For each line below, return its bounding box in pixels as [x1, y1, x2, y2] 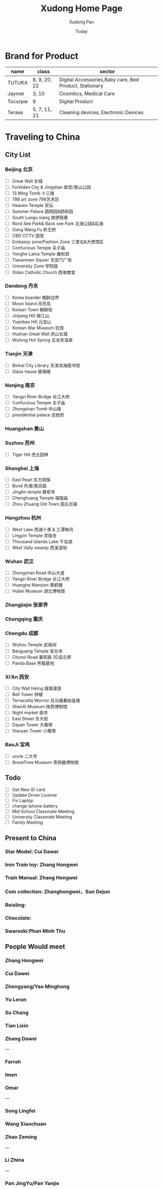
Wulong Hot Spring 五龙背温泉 [12, 337, 73, 343]
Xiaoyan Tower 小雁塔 [12, 728, 56, 734]
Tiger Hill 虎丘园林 [12, 452, 49, 457]
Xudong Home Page [40, 3, 123, 14]
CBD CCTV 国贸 [12, 233, 45, 239]
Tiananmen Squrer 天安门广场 [12, 257, 72, 263]
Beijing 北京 [5, 166, 33, 173]
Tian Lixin [5, 1022, 29, 1029]
